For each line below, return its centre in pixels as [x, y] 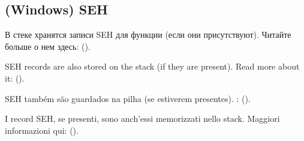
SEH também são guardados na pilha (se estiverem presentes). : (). [128, 98]
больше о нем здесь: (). [48, 46]
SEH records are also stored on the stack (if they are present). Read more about [152, 66]
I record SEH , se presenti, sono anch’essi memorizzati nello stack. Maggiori [142, 118]
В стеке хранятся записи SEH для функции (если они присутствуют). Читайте [148, 34]
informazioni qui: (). [42, 130]
